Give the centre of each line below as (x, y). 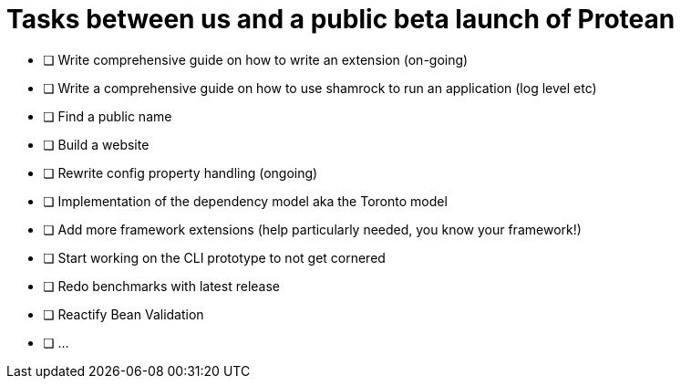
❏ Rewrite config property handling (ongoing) (181, 172)
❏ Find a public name (108, 116)
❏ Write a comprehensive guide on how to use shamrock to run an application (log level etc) (320, 88)
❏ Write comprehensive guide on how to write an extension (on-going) (256, 59)
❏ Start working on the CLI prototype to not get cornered (214, 257)
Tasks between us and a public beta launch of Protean (341, 19)
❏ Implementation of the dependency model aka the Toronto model (245, 201)
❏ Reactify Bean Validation (124, 314)
